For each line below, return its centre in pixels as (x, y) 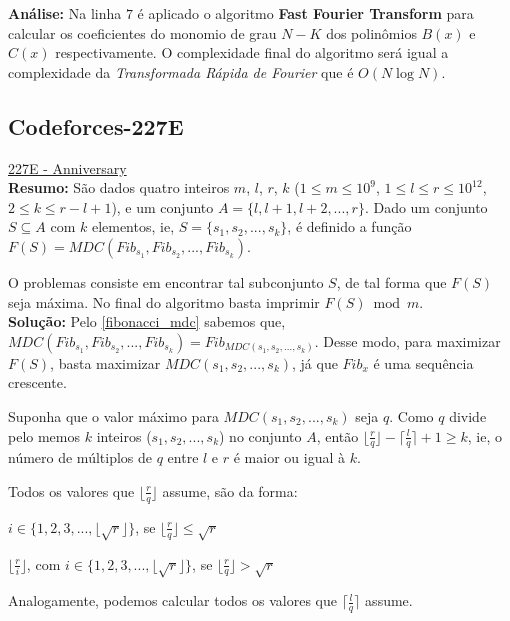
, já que (315, 362)
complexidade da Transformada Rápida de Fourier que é (181, 71)
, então (337, 435)
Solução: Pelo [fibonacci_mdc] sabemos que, (147, 321)
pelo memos (44, 435)
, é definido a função (349, 226)
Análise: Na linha (65, 13)
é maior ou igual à (289, 457)
